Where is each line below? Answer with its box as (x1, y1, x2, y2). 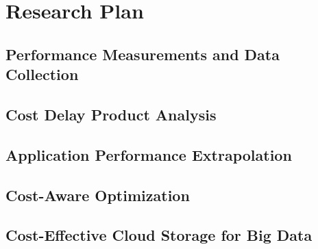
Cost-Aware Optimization (5, 184, 190, 205)
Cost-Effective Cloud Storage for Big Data (5, 224, 313, 246)
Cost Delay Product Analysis (5, 103, 217, 124)
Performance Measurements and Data (5, 43, 280, 64)
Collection (5, 64, 79, 85)
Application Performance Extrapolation (5, 144, 292, 165)
